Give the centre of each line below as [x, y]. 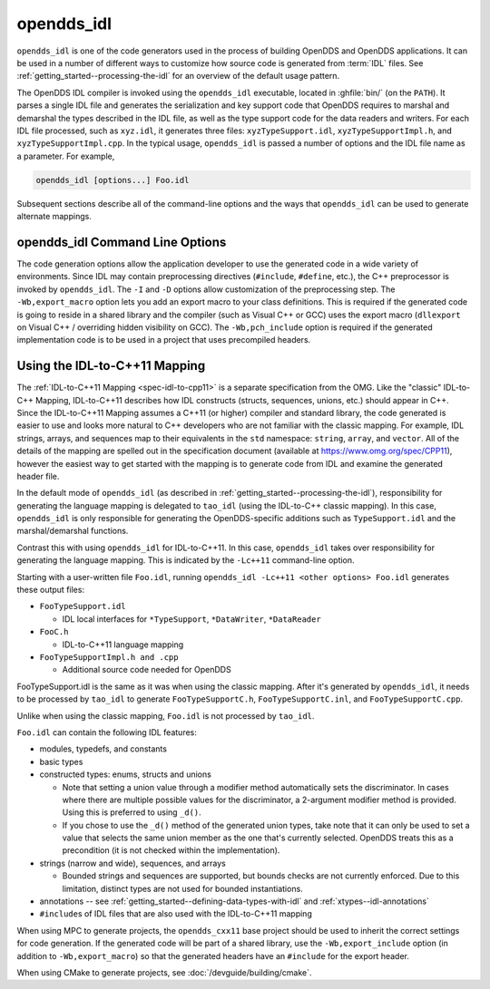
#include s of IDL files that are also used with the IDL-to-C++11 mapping [176, 914]
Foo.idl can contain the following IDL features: [107, 732]
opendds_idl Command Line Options [122, 242]
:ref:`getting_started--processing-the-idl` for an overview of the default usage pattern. [178, 76]
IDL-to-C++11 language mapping [123, 645]
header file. [38, 476]
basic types [61, 761]
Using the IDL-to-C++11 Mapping [111, 366]
